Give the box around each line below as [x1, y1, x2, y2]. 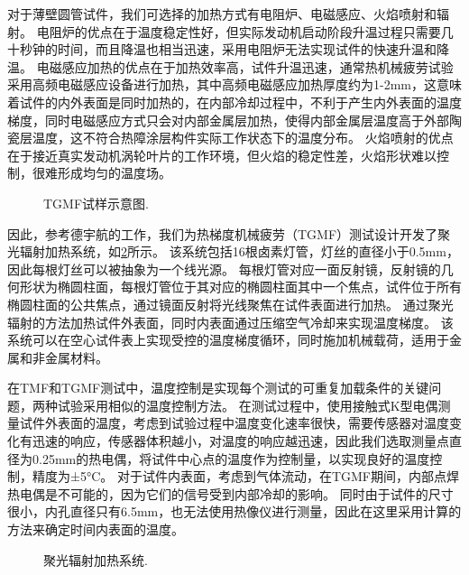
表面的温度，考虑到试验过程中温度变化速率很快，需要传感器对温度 [57, 413, 449, 432]
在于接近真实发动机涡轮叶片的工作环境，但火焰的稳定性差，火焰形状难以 [7, 145, 437, 164]
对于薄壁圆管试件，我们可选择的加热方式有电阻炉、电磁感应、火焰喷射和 [7, 5, 437, 23]
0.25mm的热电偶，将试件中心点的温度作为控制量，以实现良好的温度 [32, 449, 430, 468]
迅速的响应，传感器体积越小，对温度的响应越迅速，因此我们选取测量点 [32, 431, 449, 450]
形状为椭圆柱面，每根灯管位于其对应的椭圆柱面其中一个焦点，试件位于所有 [19, 277, 462, 296]
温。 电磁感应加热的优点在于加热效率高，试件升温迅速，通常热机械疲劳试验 [7, 57, 454, 76]
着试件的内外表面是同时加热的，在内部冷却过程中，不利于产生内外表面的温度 [7, 92, 462, 111]
